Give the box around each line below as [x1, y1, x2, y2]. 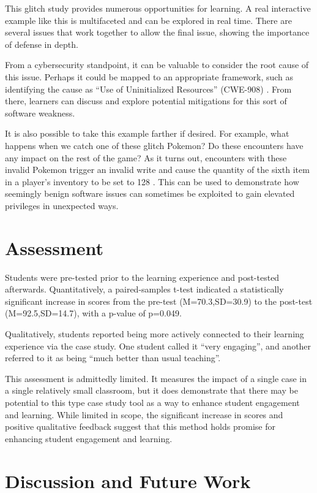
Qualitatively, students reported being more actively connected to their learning [5, 327, 304, 340]
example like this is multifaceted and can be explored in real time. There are [5, 13, 292, 26]
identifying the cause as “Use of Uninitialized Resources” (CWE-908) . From [5, 82, 292, 95]
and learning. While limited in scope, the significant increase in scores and [5, 408, 283, 421]
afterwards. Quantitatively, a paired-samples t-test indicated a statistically [5, 283, 284, 296]
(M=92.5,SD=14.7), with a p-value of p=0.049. [5, 307, 182, 319]
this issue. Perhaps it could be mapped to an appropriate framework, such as [5, 70, 294, 83]
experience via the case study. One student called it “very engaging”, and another [5, 339, 311, 352]
